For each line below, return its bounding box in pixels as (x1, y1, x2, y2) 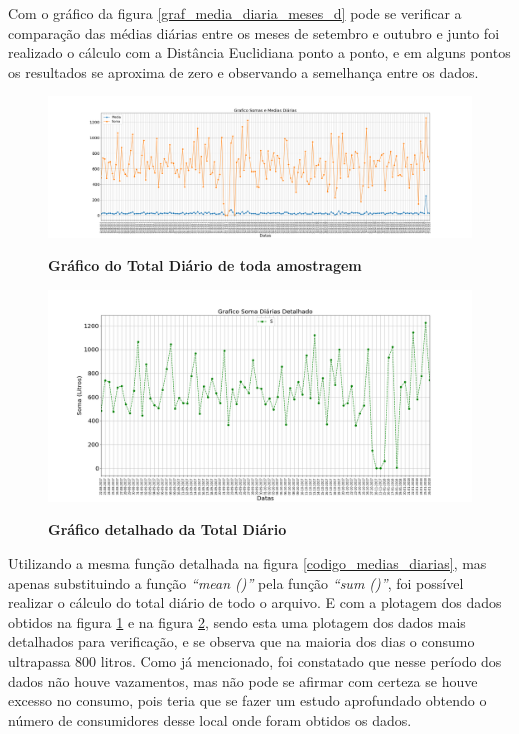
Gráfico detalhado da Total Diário (48, 519, 287, 540)
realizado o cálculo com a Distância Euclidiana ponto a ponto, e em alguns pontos (8, 42, 511, 63)
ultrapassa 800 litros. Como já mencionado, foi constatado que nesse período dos (8, 650, 502, 671)
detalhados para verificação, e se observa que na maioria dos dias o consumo (8, 631, 475, 652)
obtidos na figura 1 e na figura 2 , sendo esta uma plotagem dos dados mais (8, 611, 466, 632)
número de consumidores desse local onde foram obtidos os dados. (8, 709, 412, 730)
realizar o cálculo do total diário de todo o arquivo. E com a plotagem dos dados (8, 592, 502, 613)
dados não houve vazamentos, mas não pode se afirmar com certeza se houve (8, 670, 478, 691)
